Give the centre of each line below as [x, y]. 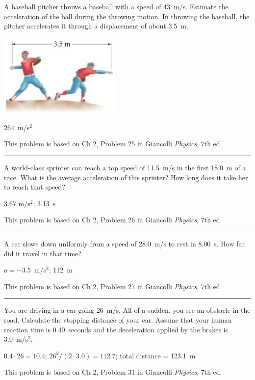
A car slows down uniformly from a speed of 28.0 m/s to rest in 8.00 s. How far [125, 244]
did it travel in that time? [43, 253]
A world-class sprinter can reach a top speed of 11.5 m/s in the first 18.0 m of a [125, 168]
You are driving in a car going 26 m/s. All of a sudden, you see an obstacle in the [127, 310]
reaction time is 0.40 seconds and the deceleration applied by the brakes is [116, 329]
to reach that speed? [35, 187]
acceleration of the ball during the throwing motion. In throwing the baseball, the [127, 16]
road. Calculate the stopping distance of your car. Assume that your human [118, 319]
